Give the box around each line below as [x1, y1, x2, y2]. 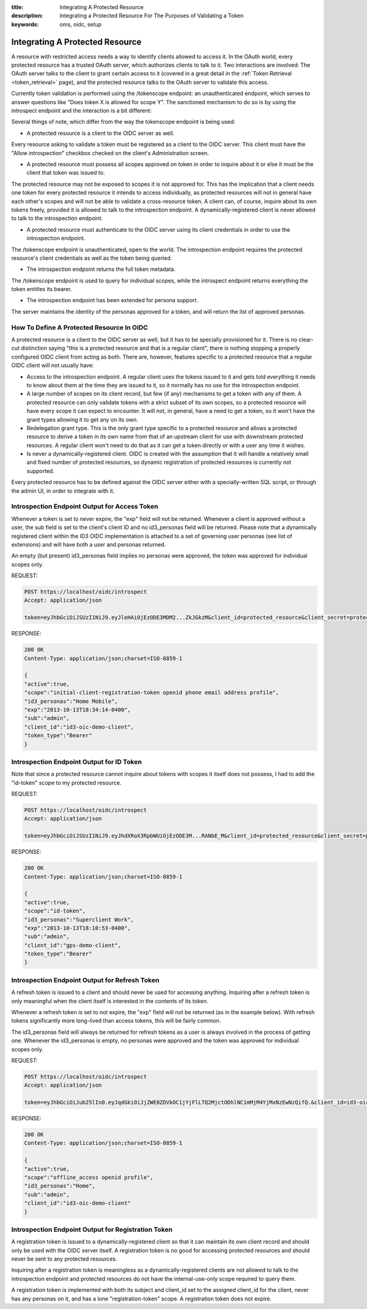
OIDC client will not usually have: [11, 362, 94, 369]
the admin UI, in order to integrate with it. [11, 487, 115, 495]
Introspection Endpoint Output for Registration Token [11, 1225, 172, 1234]
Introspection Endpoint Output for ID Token [11, 757, 142, 766]
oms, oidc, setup [59, 20, 102, 28]
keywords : [11, 20, 39, 28]
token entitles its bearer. [11, 286, 72, 293]
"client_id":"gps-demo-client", [24, 941, 122, 949]
